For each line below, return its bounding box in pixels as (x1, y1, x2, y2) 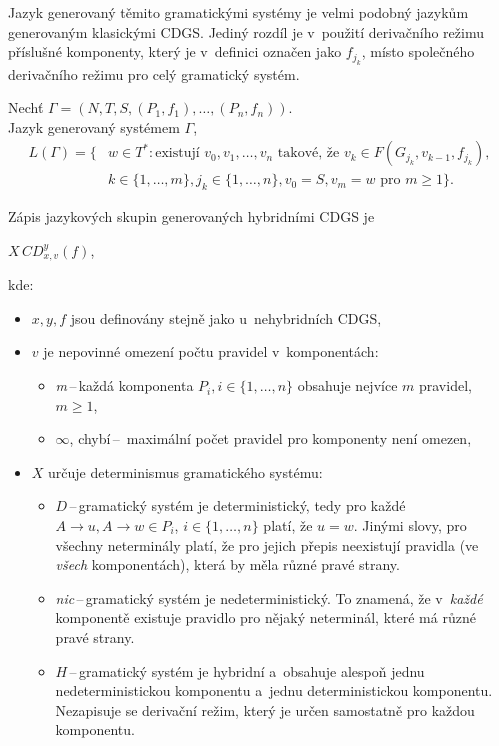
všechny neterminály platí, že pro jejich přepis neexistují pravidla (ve (55, 534, 479, 555)
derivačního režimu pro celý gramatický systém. (8, 63, 300, 84)
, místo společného (361, 41, 475, 62)
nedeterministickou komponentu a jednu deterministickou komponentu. (55, 680, 493, 701)
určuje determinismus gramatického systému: (48, 461, 323, 482)
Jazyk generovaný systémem (8, 116, 180, 137)
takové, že (277, 146, 340, 161)
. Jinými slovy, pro (353, 515, 467, 536)
